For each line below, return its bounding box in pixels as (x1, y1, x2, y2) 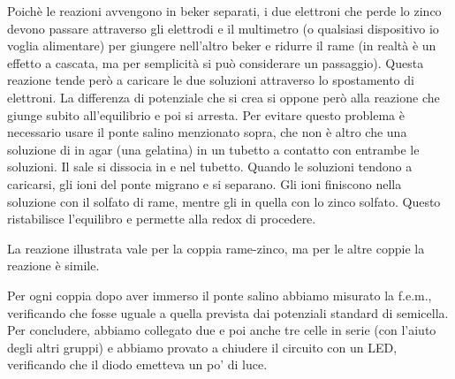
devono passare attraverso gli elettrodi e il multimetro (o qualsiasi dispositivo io (7, 19, 439, 37)
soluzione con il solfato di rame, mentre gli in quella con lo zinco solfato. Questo (7, 192, 441, 210)
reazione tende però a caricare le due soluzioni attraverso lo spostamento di (7, 71, 414, 89)
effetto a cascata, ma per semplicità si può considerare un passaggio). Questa (7, 53, 424, 72)
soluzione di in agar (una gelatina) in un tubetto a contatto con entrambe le (7, 140, 420, 158)
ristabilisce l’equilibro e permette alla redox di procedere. (7, 209, 316, 228)
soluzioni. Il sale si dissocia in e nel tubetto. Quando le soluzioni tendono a (7, 157, 413, 176)
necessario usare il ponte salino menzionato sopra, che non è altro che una (7, 123, 407, 141)
